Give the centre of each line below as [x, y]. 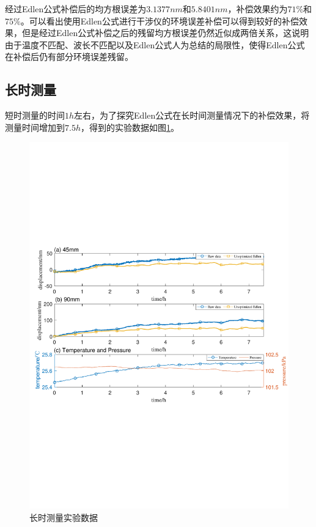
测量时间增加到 [35, 127]
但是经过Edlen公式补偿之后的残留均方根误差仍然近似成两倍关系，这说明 [165, 33]
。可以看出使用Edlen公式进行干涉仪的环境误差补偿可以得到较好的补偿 [160, 20]
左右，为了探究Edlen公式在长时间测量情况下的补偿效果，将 [192, 115]
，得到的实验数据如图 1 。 [130, 127]
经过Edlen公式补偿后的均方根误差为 [76, 9]
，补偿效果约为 [258, 9]
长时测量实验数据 [64, 517]
